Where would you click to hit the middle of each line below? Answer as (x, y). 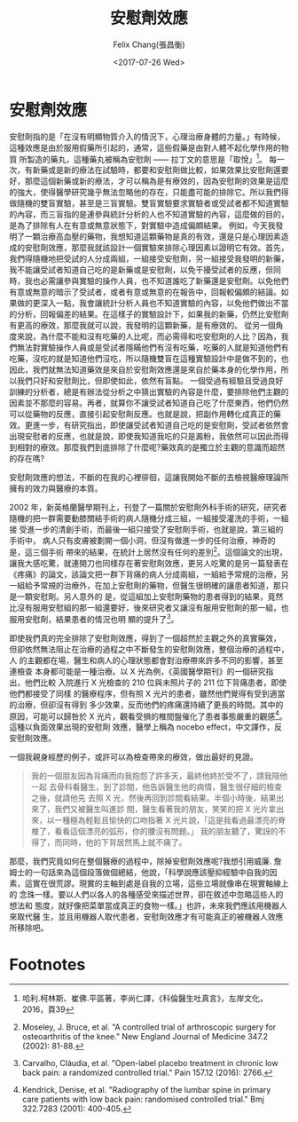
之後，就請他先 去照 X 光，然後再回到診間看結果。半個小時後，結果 (153, 798)
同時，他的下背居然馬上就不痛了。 (124, 842)
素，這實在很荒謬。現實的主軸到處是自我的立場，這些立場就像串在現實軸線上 (149, 883)
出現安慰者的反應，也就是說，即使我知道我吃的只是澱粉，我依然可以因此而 (145, 437)
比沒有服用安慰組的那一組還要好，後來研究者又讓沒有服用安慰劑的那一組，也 (149, 608)
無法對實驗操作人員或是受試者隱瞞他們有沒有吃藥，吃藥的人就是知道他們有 (153, 348)
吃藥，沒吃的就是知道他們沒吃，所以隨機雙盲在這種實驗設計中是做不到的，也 (149, 359)
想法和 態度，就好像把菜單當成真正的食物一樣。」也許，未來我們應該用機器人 (148, 905)
